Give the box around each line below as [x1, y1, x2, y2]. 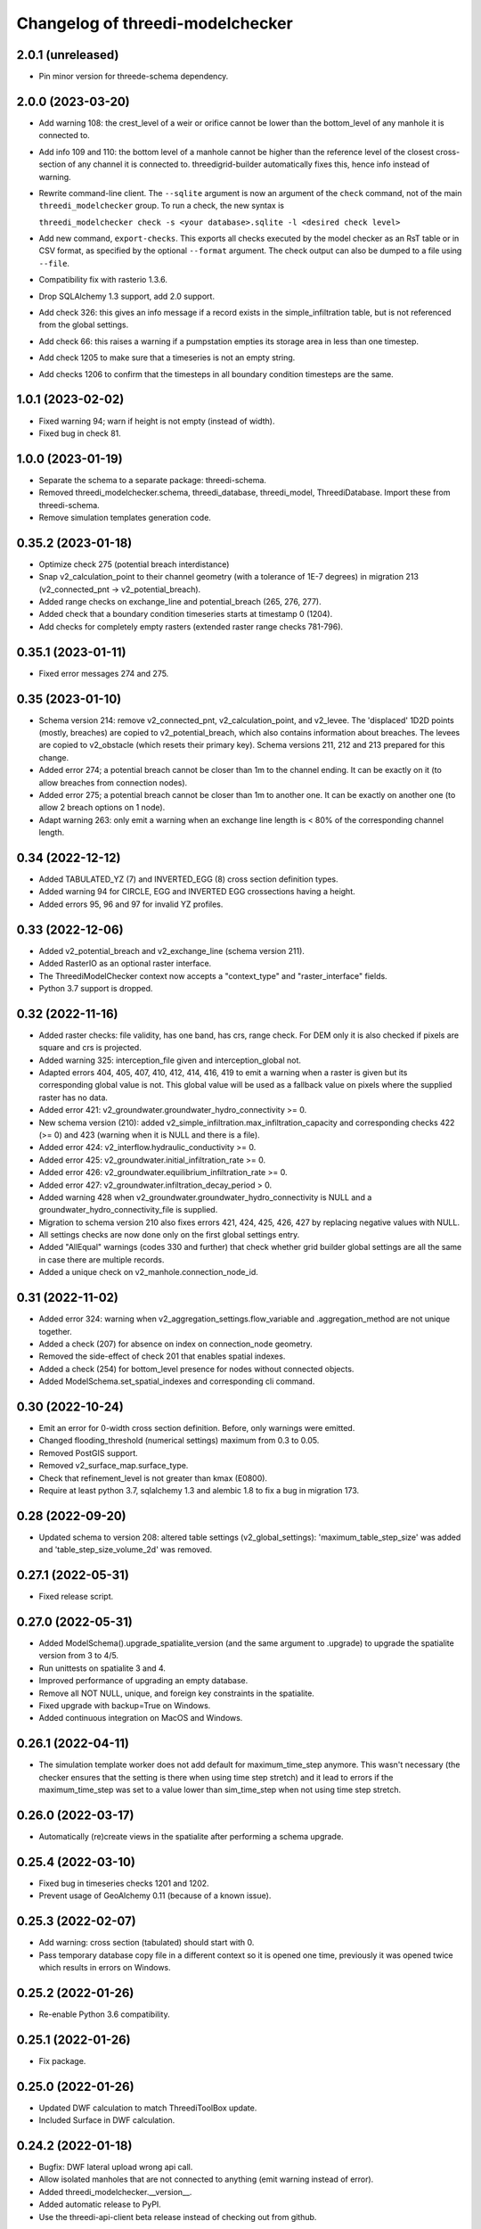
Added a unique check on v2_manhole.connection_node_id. [38, 1267, 258, 1278]
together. [38, 1326, 73, 1337]
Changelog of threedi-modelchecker [16, 13, 293, 33]
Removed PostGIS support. [38, 1447, 138, 1458]
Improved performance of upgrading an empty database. [38, 1675, 249, 1686]
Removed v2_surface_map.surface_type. [38, 1460, 189, 1471]
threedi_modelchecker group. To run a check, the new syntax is [38, 201, 285, 211]
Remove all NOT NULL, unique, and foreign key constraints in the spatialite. [38, 1688, 315, 1698]
